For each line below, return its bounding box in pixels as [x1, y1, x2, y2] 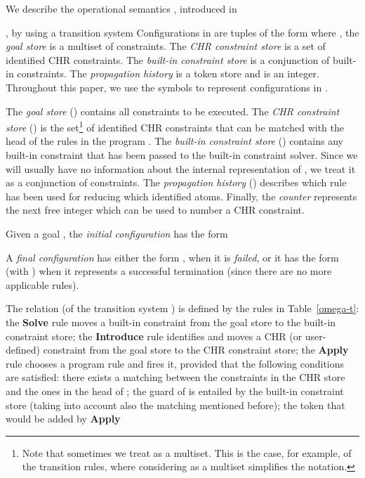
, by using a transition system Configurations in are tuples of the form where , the [6, 25, 359, 39]
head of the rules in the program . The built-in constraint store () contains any [6, 134, 343, 148]
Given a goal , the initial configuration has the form [6, 226, 228, 240]
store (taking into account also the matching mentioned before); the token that [6, 397, 345, 412]
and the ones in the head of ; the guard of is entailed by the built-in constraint [6, 383, 344, 398]
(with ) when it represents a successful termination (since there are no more [6, 264, 332, 278]
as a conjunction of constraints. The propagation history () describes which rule [6, 175, 347, 190]
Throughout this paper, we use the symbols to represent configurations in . [6, 79, 328, 94]
